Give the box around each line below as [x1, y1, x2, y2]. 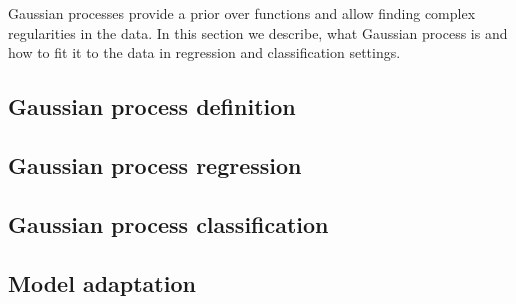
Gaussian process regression [8, 149, 302, 180]
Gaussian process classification [8, 208, 329, 239]
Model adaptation [8, 267, 196, 298]
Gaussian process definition [8, 91, 296, 122]
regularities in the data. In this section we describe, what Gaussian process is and [8, 22, 508, 43]
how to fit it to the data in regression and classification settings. [8, 42, 401, 63]
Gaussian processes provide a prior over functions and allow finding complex [8, 3, 476, 23]
